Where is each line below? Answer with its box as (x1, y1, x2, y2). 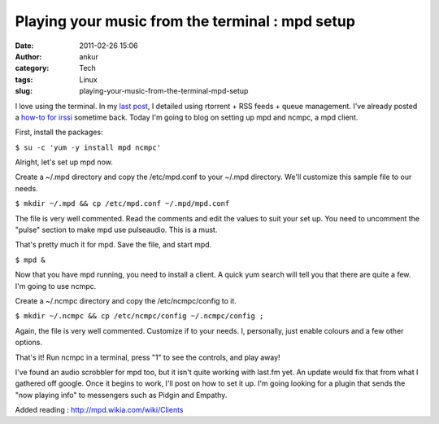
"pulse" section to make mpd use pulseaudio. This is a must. (15, 225, 218, 235)
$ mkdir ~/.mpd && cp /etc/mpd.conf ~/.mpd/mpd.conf (15, 199, 230, 208)
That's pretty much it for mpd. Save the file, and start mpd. (15, 240, 212, 250)
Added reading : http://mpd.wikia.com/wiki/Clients (15, 405, 184, 415)
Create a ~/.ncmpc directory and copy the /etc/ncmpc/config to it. (15, 295, 237, 305)
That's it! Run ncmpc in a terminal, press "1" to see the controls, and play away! (15, 352, 280, 362)
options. (15, 338, 43, 348)
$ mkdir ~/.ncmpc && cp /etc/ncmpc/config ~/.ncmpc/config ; (15, 312, 264, 321)
